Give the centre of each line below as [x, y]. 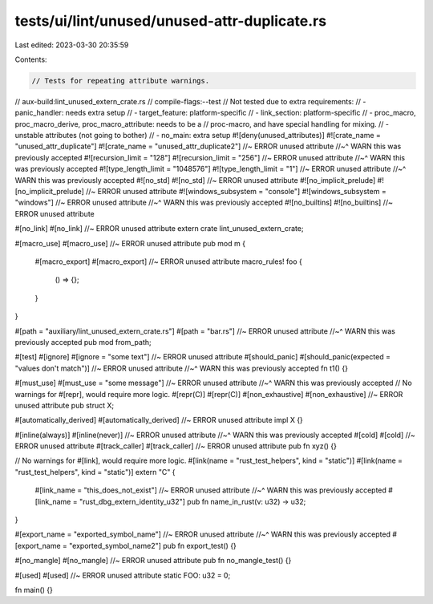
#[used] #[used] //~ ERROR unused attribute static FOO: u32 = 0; [123, 575]
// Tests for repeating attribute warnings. [121, 81]
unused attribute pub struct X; [65, 405]
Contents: [31, 59]
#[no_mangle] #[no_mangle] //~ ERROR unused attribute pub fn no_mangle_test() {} [153, 561]
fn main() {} [34, 590]
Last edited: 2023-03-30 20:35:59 [72, 45]
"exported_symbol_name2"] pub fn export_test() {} [153, 545]
